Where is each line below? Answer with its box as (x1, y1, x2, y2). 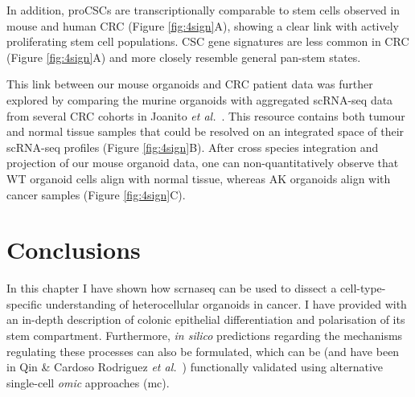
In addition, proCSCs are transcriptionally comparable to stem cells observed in (6, 2, 401, 18)
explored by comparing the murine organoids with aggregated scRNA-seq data (6, 91, 393, 108)
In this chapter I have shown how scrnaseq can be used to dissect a (6, 280, 337, 297)
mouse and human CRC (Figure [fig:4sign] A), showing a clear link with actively (6, 17, 399, 34)
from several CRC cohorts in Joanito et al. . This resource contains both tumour (6, 107, 405, 124)
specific (6, 295, 43, 312)
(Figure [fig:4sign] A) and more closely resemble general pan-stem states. (6, 48, 361, 65)
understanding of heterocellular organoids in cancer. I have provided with (45, 295, 407, 312)
